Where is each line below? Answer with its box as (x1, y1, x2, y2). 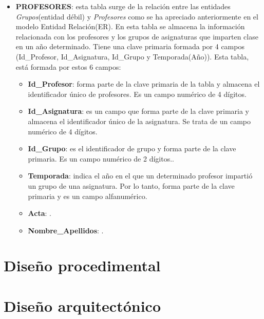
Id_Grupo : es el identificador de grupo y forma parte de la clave (28, 143, 236, 154)
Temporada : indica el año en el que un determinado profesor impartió (28, 170, 253, 181)
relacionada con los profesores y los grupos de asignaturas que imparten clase (15, 31, 258, 42)
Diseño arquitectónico (4, 295, 161, 316)
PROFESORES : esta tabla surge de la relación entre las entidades (15, 1, 231, 11)
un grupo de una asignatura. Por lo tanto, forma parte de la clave (28, 180, 235, 191)
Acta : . (28, 208, 52, 218)
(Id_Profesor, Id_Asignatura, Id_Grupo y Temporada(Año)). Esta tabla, (15, 51, 249, 62)
